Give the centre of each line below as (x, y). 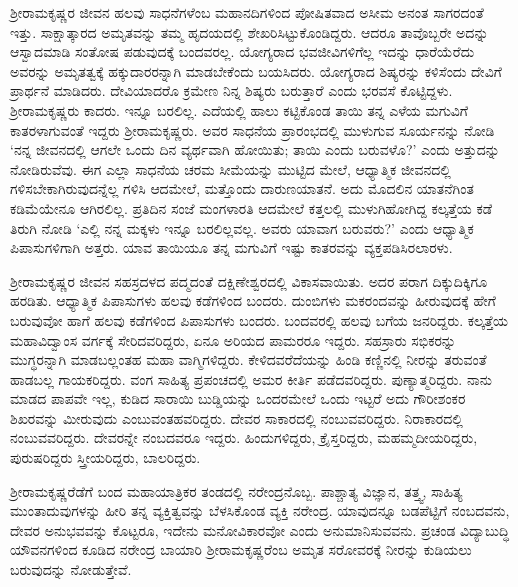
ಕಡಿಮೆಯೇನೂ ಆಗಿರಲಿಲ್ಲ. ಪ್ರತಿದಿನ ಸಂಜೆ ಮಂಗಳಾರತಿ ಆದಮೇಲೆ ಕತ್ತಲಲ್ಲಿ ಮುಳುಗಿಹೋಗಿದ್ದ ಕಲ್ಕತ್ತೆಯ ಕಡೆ (251, 207)
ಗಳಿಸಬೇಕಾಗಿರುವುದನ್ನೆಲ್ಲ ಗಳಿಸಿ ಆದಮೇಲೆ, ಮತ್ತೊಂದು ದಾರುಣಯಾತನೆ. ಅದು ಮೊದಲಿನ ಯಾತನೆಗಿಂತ (242, 188)
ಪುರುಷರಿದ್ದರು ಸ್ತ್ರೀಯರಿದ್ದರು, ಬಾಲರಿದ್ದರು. (105, 457)
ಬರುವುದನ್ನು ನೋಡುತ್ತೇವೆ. (71, 569)
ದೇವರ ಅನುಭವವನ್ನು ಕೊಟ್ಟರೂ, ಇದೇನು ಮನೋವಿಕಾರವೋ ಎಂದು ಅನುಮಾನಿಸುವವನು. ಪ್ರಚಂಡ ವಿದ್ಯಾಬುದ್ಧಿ (260, 529)
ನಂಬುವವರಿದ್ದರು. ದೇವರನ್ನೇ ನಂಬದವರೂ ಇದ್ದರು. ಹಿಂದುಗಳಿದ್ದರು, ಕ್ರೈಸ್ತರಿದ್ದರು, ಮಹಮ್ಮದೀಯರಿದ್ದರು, (244, 437)
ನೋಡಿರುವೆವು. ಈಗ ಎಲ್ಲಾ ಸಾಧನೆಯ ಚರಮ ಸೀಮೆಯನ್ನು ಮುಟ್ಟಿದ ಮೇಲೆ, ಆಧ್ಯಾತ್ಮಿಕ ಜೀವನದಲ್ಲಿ (230, 168)
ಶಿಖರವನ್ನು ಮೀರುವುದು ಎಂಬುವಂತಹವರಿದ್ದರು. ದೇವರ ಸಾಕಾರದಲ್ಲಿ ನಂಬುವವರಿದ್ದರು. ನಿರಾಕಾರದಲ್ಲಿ (236, 417)
